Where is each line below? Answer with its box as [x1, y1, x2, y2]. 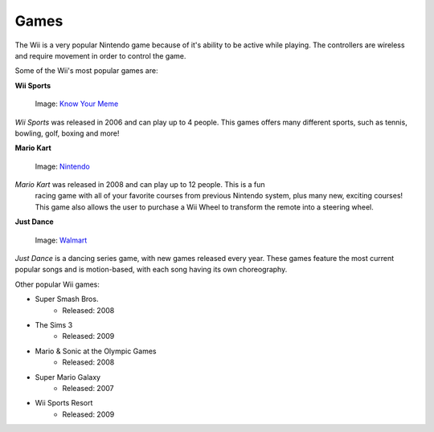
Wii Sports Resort [35, 398, 93, 408]
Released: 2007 [62, 383, 114, 393]
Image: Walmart [35, 235, 88, 245]
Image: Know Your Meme [35, 99, 119, 108]
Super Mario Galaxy [35, 372, 100, 381]
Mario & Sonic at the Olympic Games [35, 346, 157, 356]
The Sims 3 [35, 320, 73, 329]
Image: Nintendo [35, 161, 90, 171]
